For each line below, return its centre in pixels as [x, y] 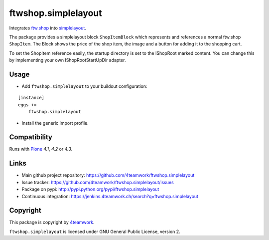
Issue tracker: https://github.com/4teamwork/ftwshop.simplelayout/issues [98, 182]
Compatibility [31, 137]
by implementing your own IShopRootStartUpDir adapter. [67, 60]
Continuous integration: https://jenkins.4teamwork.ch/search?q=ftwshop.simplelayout [110, 196]
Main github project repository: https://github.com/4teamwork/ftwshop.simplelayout [108, 175]
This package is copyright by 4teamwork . [52, 223]
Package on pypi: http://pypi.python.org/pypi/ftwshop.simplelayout [90, 189]
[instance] [31, 98]
